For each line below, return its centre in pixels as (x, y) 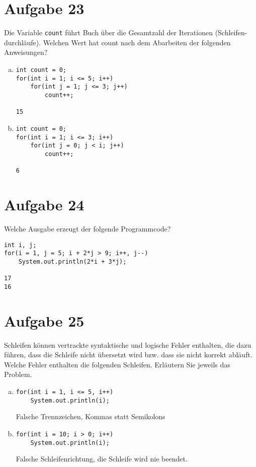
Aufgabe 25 (44, 320)
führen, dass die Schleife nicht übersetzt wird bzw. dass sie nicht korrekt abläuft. (128, 355)
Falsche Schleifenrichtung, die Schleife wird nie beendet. (102, 459)
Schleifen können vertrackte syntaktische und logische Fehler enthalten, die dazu (128, 344)
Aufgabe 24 (44, 205)
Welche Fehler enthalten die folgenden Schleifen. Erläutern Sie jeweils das (117, 364)
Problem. (18, 374)
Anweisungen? (26, 52)
